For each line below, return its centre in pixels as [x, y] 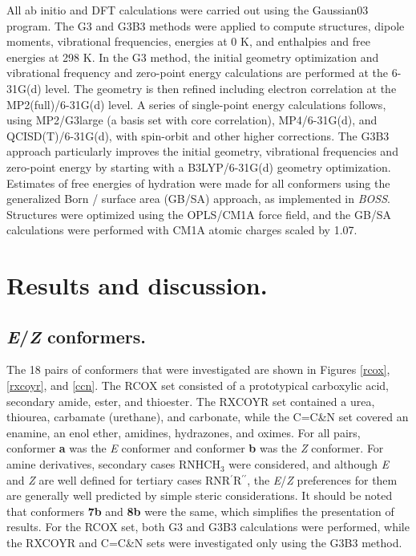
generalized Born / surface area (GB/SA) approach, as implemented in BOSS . [198, 199]
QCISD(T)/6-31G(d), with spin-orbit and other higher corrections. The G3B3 [198, 135]
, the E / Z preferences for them [322, 479]
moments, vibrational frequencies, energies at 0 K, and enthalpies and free [188, 41]
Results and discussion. [137, 285]
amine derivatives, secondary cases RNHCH [113, 464]
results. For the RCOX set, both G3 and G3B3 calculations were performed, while [208, 527]
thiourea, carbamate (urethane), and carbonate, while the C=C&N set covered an [208, 417]
